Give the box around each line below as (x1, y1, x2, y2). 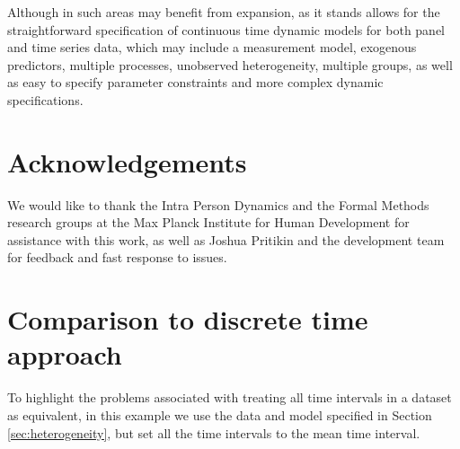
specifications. (7, 90, 84, 109)
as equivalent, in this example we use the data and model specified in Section (7, 405, 432, 424)
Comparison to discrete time (7, 301, 368, 338)
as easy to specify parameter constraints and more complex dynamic (7, 73, 384, 92)
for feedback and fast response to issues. (7, 248, 227, 267)
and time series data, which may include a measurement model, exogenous (7, 38, 417, 57)
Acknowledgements (7, 143, 247, 180)
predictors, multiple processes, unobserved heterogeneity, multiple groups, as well (7, 55, 453, 74)
